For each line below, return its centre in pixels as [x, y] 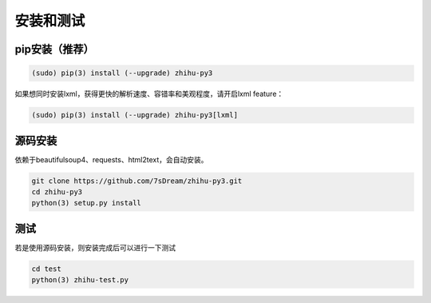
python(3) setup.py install [86, 203]
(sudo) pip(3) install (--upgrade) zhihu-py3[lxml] [135, 115]
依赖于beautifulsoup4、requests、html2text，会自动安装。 [111, 159]
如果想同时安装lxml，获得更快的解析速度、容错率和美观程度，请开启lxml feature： [149, 94]
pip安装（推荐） [55, 49]
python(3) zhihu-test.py [80, 280]
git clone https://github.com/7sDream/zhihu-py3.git [137, 181]
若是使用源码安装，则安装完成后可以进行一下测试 [95, 247]
